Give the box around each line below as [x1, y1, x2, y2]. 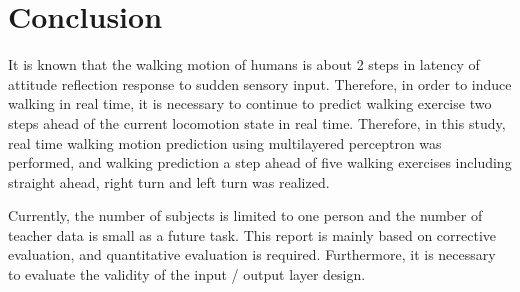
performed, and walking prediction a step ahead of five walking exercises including [8, 152, 512, 173]
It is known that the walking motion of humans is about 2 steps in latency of [8, 54, 480, 75]
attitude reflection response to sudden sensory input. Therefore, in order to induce [8, 73, 512, 94]
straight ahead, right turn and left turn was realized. [8, 171, 330, 192]
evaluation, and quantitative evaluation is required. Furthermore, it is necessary [8, 244, 496, 265]
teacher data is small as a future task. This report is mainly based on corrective [8, 224, 497, 245]
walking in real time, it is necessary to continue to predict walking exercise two [8, 93, 492, 114]
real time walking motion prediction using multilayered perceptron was [8, 132, 442, 153]
